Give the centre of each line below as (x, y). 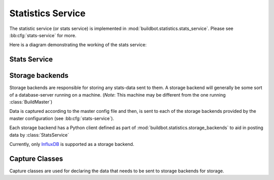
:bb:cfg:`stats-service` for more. (43, 35)
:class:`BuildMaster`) (31, 102)
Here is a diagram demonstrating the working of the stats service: (78, 45)
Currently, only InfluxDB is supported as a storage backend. (72, 144)
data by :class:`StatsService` (39, 135)
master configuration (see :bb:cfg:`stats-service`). (62, 118)
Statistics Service (47, 13)
